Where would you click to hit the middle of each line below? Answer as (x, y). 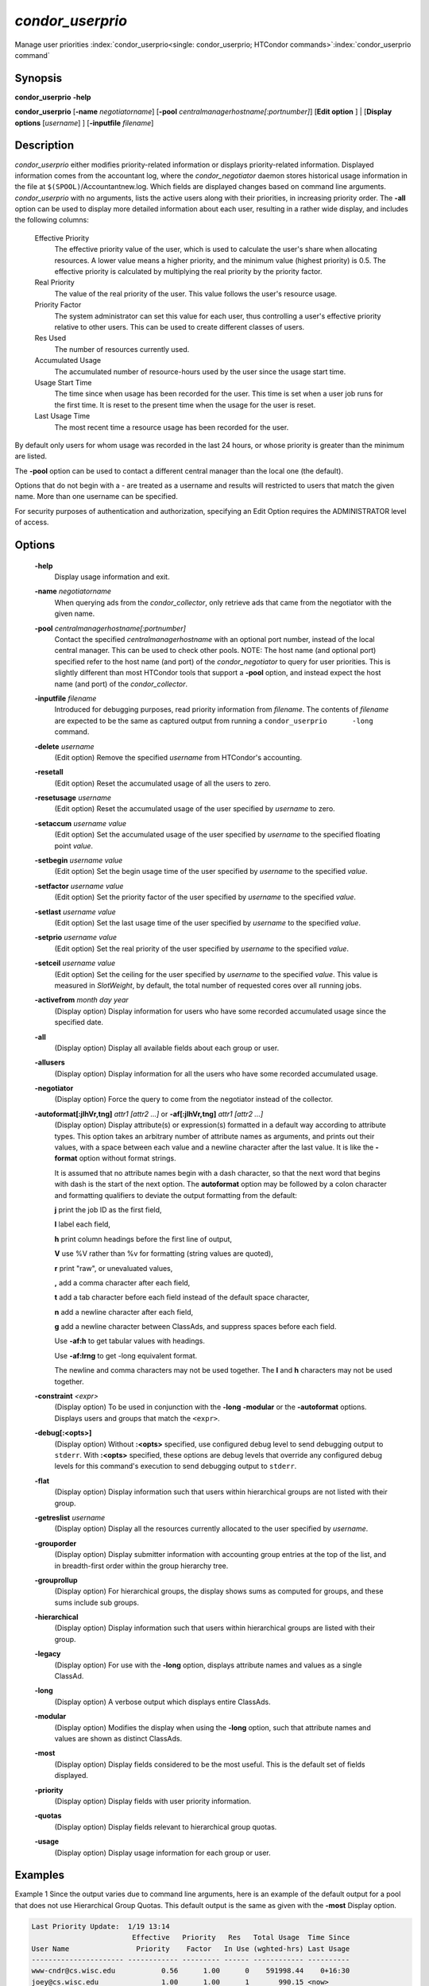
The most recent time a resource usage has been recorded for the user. (172, 427)
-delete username (64, 746)
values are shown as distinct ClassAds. (118, 1738)
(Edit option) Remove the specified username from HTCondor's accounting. (178, 757)
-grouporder (56, 1543)
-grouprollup (56, 1580)
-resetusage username (73, 798)
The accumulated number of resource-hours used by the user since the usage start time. (200, 371)
